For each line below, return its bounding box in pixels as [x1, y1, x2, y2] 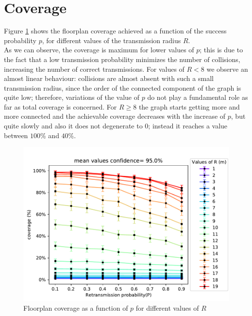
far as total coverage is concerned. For [4, 101, 117, 111]
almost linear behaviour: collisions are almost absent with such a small [4, 73, 214, 83]
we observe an [206, 63, 248, 74]
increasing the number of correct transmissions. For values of [4, 63, 185, 74]
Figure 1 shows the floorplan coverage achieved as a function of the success [4, 26, 227, 36]
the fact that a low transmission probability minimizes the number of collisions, [4, 54, 240, 64]
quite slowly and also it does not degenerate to [4, 121, 143, 131]
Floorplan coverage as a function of [23, 302, 128, 313]
